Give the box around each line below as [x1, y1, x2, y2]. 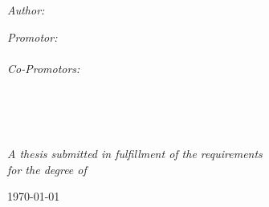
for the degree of [7, 160, 87, 177]
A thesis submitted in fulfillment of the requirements [7, 145, 263, 162]
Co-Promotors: [7, 59, 80, 76]
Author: [7, 2, 45, 18]
